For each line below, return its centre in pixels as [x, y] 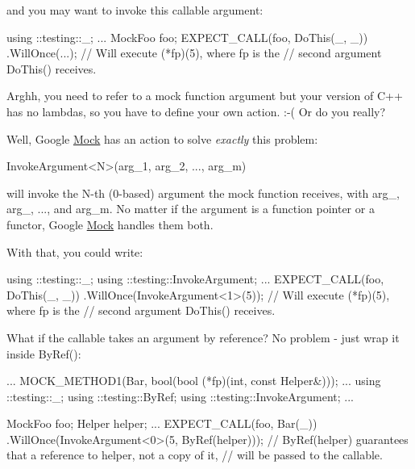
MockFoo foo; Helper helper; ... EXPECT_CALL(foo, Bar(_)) [162, 423]
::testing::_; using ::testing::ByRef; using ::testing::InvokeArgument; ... [180, 396]
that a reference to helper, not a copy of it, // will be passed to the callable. [195, 455]
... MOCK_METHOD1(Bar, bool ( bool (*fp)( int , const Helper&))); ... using [194, 381]
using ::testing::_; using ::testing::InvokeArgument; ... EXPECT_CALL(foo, [195, 279]
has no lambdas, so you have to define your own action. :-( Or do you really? [196, 111]
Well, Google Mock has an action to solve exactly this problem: [162, 138]
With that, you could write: [75, 251]
